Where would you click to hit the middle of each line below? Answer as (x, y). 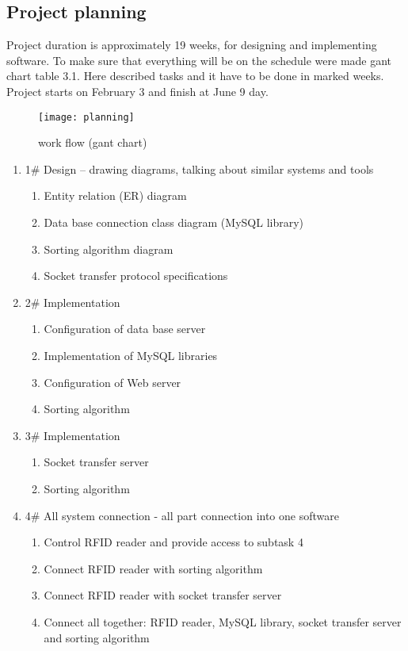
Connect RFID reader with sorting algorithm (153, 568)
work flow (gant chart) (93, 142)
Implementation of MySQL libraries (131, 355)
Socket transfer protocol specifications (136, 276)
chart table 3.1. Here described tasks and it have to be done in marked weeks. (195, 76)
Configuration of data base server (125, 329)
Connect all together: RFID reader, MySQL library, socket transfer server (223, 621)
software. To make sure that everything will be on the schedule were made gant (199, 60)
